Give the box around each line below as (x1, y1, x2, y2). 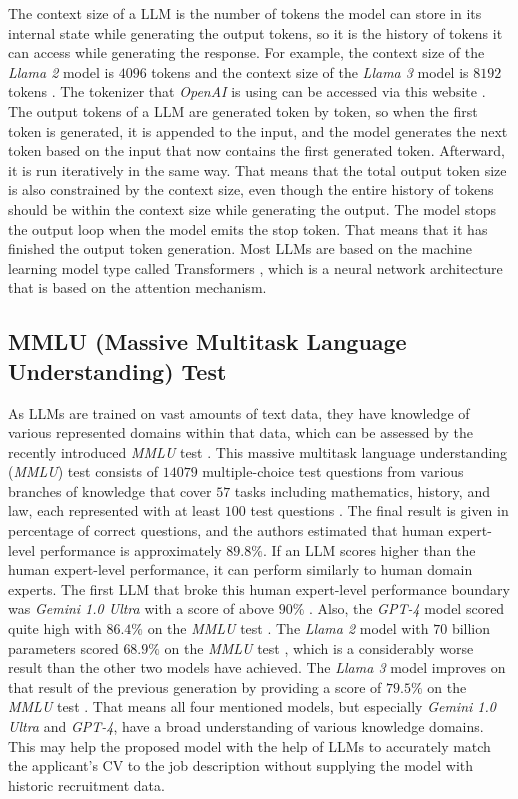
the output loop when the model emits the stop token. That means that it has (8, 218, 488, 239)
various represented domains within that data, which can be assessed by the (8, 422, 473, 443)
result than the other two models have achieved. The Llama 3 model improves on (8, 657, 506, 678)
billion (451, 618, 491, 639)
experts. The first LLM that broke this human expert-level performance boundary (8, 578, 510, 599)
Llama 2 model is (8, 61, 114, 82)
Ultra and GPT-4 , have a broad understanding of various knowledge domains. (8, 716, 484, 736)
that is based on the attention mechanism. (8, 277, 267, 298)
